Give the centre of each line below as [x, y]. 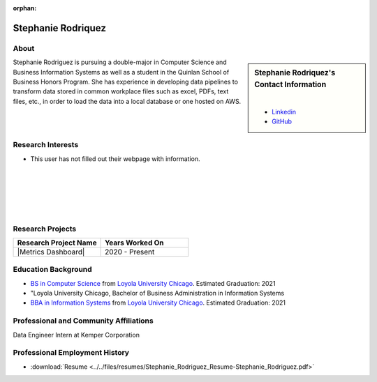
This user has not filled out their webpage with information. [115, 159]
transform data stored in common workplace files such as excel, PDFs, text [121, 91]
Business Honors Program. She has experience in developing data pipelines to [126, 82]
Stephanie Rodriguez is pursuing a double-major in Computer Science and [120, 62]
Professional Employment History [71, 353]
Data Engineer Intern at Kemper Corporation [76, 335]
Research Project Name [57, 243]
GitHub [282, 121]
